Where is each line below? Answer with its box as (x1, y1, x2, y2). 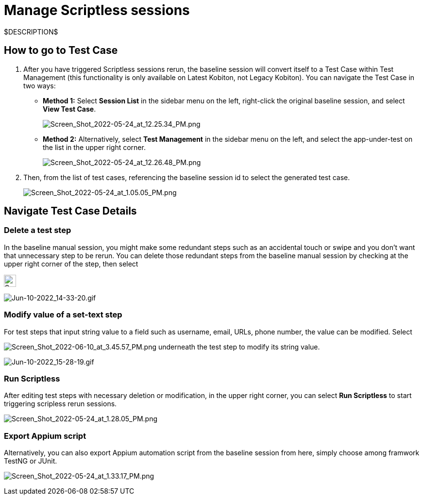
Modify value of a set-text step (4, 310, 122, 320)
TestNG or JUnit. (4, 457, 57, 466)
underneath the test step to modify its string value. (158, 342, 320, 351)
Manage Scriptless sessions (4, 2, 190, 18)
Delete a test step (4, 225, 71, 235)
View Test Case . (43, 104, 96, 113)
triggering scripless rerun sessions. (4, 399, 117, 408)
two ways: (23, 81, 56, 90)
